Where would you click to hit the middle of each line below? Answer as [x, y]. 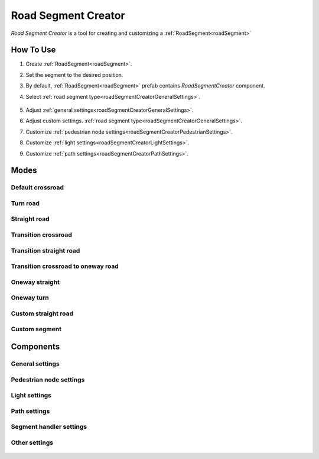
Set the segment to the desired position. [74, 75]
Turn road [25, 203]
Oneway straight [35, 282]
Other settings [32, 442]
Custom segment [36, 329]
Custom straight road [42, 313]
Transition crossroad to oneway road [65, 266]
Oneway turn [30, 298]
